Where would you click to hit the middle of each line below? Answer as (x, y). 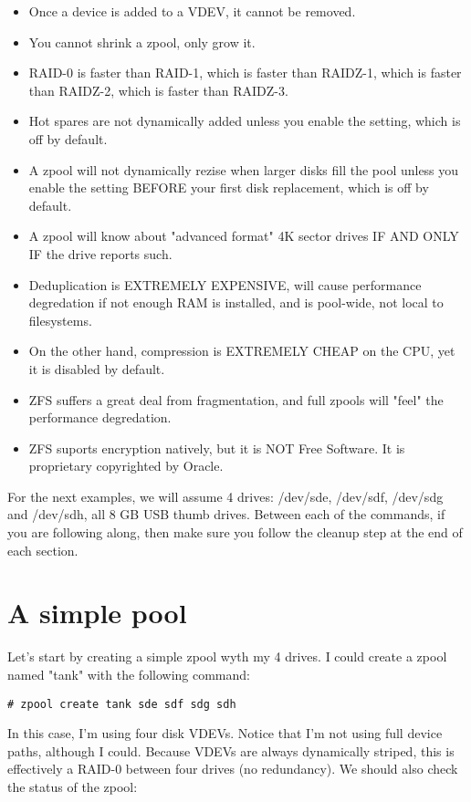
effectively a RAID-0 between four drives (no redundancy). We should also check (233, 769)
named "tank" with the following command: (129, 674)
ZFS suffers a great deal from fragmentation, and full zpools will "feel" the (236, 399)
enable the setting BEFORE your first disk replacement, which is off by (229, 187)
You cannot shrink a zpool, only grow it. (142, 42)
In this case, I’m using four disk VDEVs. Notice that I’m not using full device (225, 733)
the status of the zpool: (73, 786)
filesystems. (60, 320)
